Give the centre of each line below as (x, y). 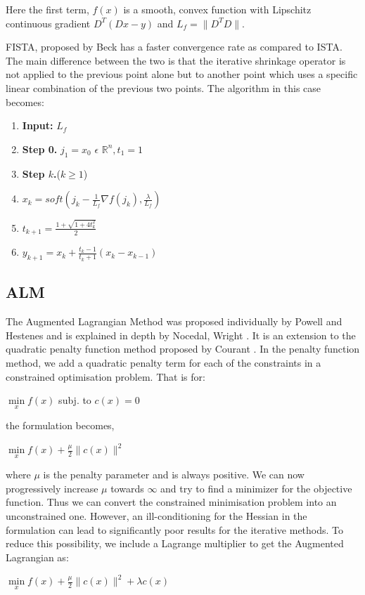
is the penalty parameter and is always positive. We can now (174, 475)
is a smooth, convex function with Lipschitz (217, 9)
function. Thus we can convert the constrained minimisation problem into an (171, 502)
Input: (38, 125)
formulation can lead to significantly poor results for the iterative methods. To (175, 529)
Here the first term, (47, 9)
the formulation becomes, (60, 425)
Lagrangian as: (37, 557)
